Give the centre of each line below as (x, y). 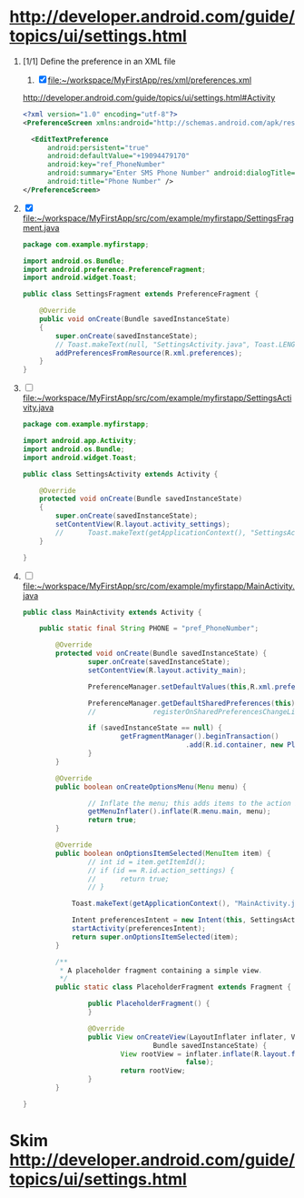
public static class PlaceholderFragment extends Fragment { (174, 987)
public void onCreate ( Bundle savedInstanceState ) (135, 319)
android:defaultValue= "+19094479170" (118, 156)
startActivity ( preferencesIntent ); (138, 929)
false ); (200, 1062)
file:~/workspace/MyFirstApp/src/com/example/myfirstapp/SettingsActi (157, 398)
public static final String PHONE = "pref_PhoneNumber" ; (149, 629)
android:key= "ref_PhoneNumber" (106, 165)
